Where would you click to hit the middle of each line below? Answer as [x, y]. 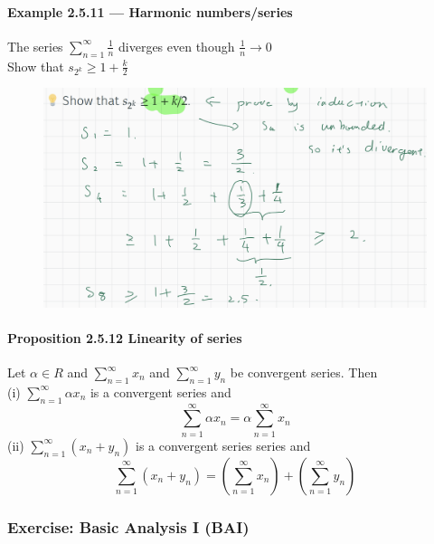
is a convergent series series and [223, 445]
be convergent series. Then [304, 372]
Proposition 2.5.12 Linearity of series [125, 337]
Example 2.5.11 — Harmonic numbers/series [150, 11]
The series [35, 46]
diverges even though [177, 46]
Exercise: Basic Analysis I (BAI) [128, 526]
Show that [36, 66]
